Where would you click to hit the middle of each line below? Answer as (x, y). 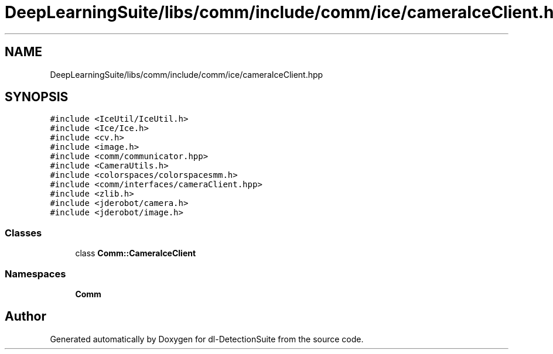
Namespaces (35, 274)
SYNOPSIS (37, 97)
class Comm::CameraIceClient (136, 253)
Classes (23, 233)
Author (25, 317)
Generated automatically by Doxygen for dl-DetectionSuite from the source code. (207, 339)
